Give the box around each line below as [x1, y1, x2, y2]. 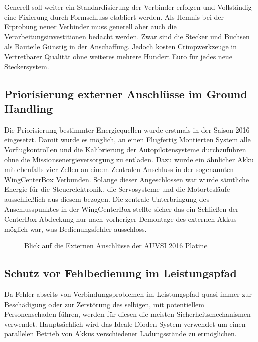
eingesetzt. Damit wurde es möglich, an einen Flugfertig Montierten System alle [4, 134, 251, 145]
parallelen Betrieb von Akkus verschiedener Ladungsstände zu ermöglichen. [4, 328, 237, 339]
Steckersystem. [4, 61, 49, 71]
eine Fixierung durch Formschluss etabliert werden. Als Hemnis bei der [4, 11, 224, 22]
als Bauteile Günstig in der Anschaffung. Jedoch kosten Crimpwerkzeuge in [4, 41, 237, 52]
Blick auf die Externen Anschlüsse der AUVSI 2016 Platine [24, 240, 208, 251]
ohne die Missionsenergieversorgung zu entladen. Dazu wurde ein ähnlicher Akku [4, 154, 254, 164]
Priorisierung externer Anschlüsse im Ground [4, 85, 247, 101]
